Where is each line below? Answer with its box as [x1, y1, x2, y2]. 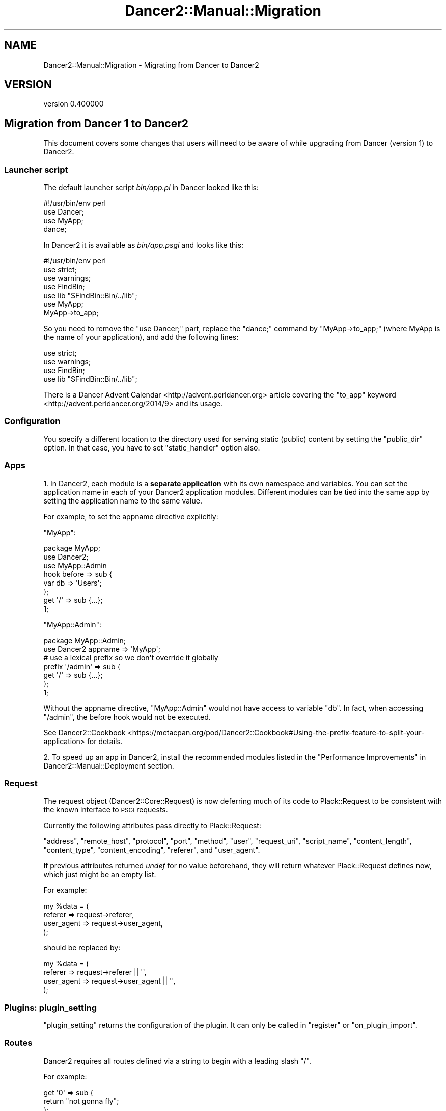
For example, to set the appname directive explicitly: [43, 512, 218, 521]
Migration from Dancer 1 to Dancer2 [4, 117, 188, 130]
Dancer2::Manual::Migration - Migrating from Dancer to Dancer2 [43, 60, 259, 69]
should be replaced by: [43, 943, 121, 953]
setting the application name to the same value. [43, 496, 202, 505]
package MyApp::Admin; [43, 636, 126, 645]
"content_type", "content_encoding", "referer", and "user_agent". [43, 845, 260, 855]
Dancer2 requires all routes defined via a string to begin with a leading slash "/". [43, 1056, 312, 1065]
